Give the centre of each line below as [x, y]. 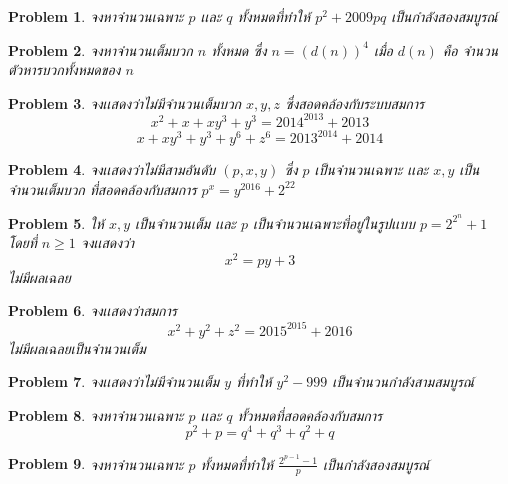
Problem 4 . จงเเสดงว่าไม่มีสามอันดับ [112, 169]
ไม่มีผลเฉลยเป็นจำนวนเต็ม [77, 347]
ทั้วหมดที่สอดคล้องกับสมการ [310, 414]
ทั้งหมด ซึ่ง [239, 49]
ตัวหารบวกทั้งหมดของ [64, 69]
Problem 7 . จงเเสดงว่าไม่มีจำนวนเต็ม [114, 381]
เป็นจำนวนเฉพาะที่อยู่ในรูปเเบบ [334, 222]
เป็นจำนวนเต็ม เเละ [185, 222]
